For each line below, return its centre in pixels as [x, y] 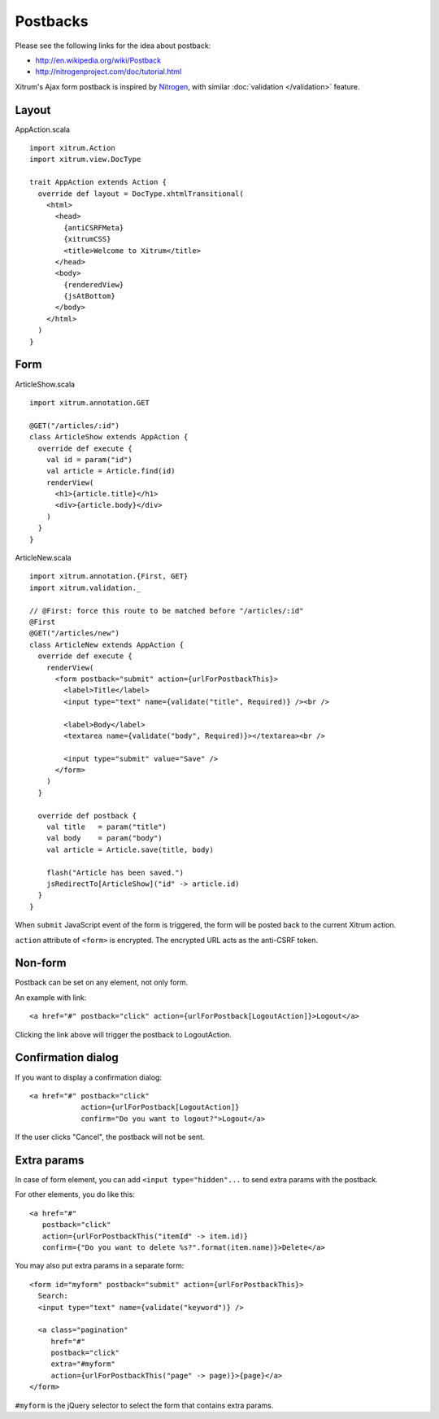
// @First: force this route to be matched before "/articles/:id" [167, 611]
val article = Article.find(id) [111, 471]
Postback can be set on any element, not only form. [102, 982]
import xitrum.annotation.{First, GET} [109, 576]
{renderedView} [94, 284]
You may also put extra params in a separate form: [100, 1266]
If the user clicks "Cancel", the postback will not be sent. [110, 1137]
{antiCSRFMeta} [94, 227]
